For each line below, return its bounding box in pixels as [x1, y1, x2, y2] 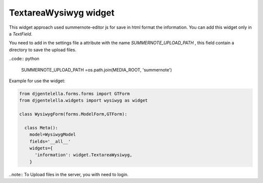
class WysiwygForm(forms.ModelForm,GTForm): [19, 111, 128, 117]
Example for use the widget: [9, 78, 66, 84]
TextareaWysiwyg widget [9, 7, 114, 18]
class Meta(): [24, 125, 58, 130]
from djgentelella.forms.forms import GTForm [19, 91, 130, 96]
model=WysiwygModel [29, 132, 76, 137]
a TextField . [9, 31, 33, 37]
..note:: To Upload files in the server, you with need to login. [9, 171, 129, 177]
